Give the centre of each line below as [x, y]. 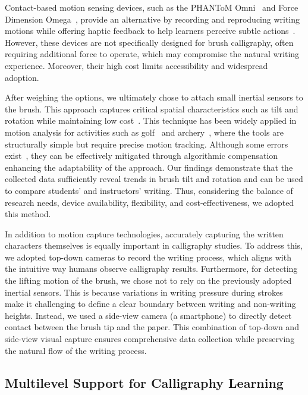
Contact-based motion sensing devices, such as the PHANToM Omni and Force [152, 7]
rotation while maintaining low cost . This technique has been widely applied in [151, 120]
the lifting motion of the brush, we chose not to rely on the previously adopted [148, 280]
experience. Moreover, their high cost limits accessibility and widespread [136, 65]
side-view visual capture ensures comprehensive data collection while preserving [150, 339]
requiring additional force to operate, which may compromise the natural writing [152, 54]
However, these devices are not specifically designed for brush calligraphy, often [149, 42]
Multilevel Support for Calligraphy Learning [144, 382]
